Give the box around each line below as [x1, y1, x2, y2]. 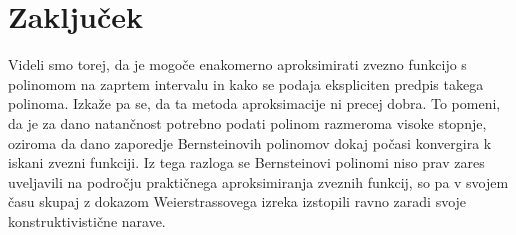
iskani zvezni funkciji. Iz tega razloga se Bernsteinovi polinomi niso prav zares [8, 152, 485, 173]
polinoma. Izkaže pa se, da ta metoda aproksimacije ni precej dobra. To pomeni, [8, 93, 501, 114]
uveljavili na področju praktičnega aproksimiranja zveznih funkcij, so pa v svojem [8, 171, 509, 192]
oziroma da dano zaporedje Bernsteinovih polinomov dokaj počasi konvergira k [8, 132, 492, 153]
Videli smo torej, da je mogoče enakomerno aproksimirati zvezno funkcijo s [8, 54, 467, 75]
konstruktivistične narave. [8, 210, 166, 231]
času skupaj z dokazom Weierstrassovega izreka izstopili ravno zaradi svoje [8, 191, 467, 212]
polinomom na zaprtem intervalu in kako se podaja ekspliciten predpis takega [8, 73, 484, 94]
